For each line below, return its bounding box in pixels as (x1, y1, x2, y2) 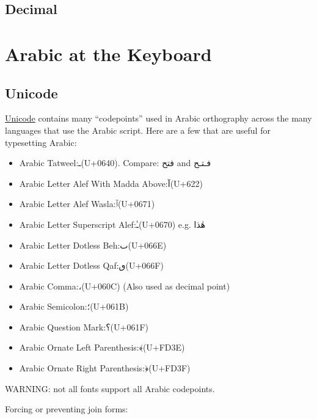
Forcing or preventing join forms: (5, 403, 128, 415)
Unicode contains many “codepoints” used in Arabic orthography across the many (5, 112, 312, 125)
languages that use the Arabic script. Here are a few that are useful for (5, 123, 271, 136)
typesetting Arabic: (5, 136, 77, 148)
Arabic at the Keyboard (5, 41, 212, 66)
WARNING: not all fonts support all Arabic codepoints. (5, 382, 215, 395)
